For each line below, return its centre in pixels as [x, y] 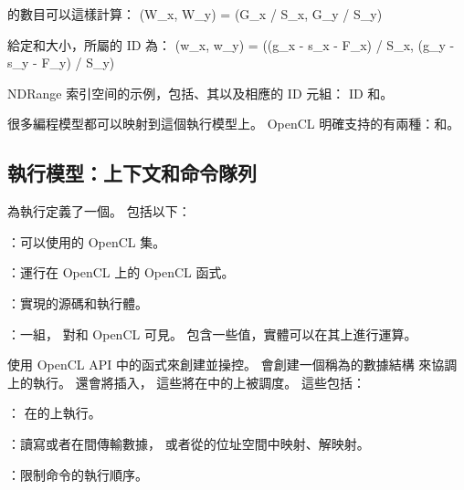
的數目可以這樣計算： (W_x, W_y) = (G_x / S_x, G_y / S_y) [195, 14]
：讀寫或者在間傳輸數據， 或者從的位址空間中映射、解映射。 [189, 443]
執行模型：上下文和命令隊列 [132, 173]
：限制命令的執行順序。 [78, 474]
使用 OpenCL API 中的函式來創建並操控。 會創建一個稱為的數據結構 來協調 [232, 365]
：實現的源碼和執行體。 [78, 302]
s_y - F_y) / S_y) [61, 63]
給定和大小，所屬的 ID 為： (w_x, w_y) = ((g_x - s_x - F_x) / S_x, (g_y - [231, 44]
